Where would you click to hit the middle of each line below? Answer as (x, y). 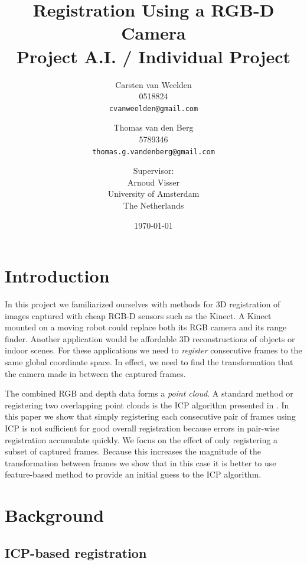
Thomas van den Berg (153, 127)
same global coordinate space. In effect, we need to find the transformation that (149, 362)
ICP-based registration (76, 552)
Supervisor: (153, 171)
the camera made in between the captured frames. (95, 373)
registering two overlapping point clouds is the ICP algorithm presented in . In (147, 405)
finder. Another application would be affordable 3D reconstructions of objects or (150, 338)
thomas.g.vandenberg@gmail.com (153, 152)
